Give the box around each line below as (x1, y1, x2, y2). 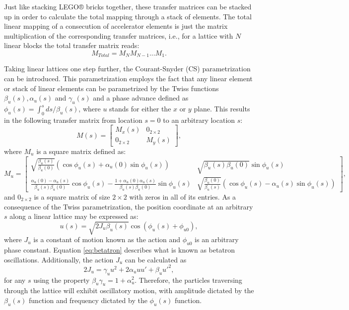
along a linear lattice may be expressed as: (9, 211, 139, 221)
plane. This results (194, 103, 250, 113)
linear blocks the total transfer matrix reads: (4, 40, 140, 51)
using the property (33, 274, 90, 285)
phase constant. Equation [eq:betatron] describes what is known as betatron (4, 245, 235, 255)
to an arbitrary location (163, 114, 235, 125)
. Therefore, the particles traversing (135, 274, 242, 285)
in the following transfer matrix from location (4, 114, 142, 125)
